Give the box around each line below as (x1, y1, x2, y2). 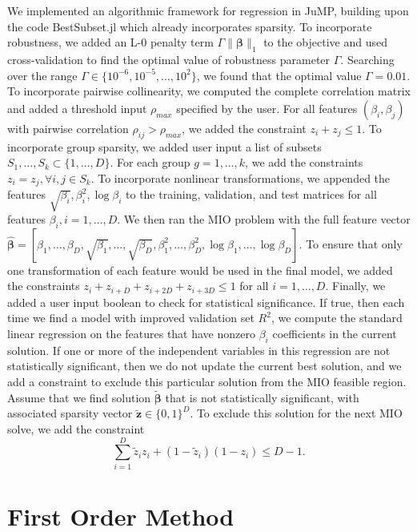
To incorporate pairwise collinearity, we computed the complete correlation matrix (7, 83, 411, 99)
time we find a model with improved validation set (7, 309, 255, 326)
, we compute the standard (271, 309, 403, 326)
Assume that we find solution (7, 389, 151, 405)
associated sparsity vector (7, 405, 133, 421)
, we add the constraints (245, 154, 363, 171)
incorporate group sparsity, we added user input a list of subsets (7, 138, 322, 155)
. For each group (110, 154, 190, 171)
